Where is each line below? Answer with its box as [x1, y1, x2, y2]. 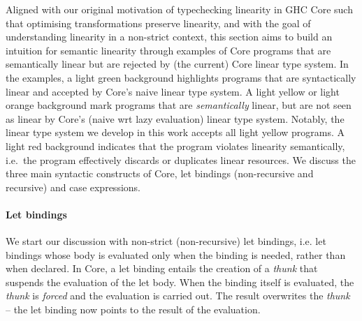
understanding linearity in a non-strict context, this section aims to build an [6, 29, 333, 44]
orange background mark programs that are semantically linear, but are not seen [6, 98, 352, 112]
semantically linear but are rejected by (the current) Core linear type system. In [6, 57, 349, 71]
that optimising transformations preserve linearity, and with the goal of [6, 15, 311, 30]
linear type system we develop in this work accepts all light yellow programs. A [6, 125, 345, 140]
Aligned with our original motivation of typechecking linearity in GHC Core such [6, 2, 353, 16]
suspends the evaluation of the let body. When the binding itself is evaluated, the [6, 274, 354, 289]
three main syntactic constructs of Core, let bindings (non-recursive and [6, 166, 314, 181]
